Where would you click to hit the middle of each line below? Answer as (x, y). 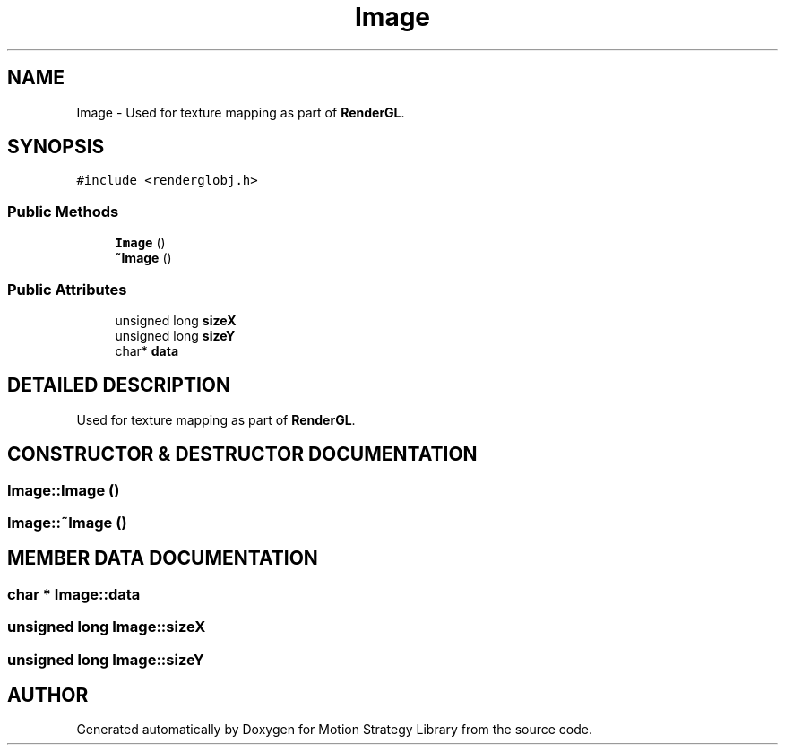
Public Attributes (67, 289)
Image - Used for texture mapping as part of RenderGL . (241, 112)
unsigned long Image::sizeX (107, 627)
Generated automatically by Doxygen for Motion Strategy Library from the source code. (335, 730)
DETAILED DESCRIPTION (119, 385)
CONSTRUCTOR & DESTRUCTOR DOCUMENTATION (242, 454)
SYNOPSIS (56, 147)
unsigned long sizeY (175, 335)
